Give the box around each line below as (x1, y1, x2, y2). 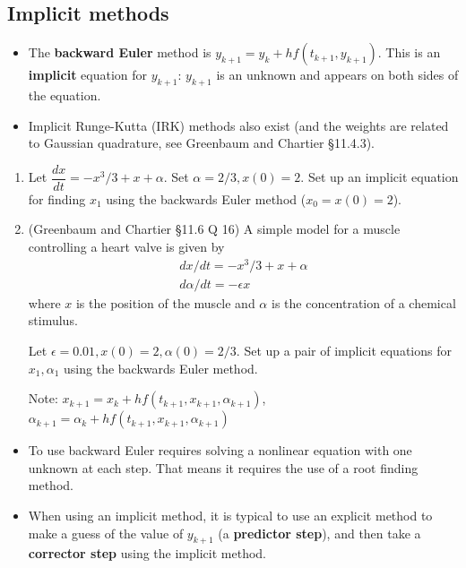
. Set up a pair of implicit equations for (236, 340, 452, 359)
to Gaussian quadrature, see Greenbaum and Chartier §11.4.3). (28, 133, 375, 152)
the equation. (28, 86, 101, 104)
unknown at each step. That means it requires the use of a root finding (28, 458, 419, 477)
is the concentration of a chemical (271, 293, 456, 312)
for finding (28, 189, 86, 208)
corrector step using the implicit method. (28, 544, 266, 563)
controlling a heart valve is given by (28, 237, 225, 256)
